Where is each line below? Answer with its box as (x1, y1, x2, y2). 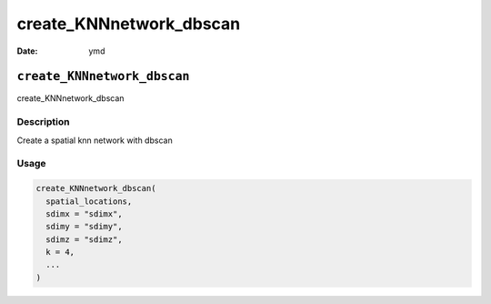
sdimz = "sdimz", (45, 234, 123, 245)
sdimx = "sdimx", (45, 208, 123, 218)
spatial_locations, (45, 196, 133, 207)
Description (16, 116, 70, 128)
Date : (16, 46, 38, 56)
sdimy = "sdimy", (45, 221, 123, 232)
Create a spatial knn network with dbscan (16, 135, 173, 146)
